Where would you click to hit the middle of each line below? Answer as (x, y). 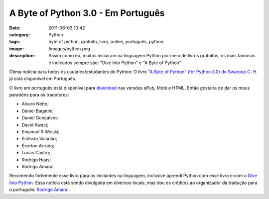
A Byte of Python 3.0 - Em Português (87, 13)
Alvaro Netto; (35, 104)
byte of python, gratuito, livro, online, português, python (106, 42)
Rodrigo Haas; (36, 160)
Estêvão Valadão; (39, 139)
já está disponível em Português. (43, 79)
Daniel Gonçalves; (40, 118)
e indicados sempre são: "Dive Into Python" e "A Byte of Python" (115, 63)
